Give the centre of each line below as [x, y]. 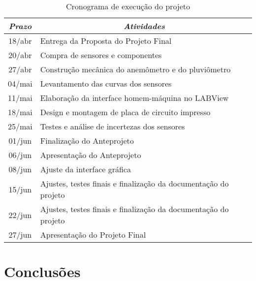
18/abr [20, 41]
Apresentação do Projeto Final [93, 234]
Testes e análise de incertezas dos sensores [112, 126]
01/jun [20, 140]
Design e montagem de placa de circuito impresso [125, 112]
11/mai [20, 98]
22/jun [20, 215]
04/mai [20, 83]
